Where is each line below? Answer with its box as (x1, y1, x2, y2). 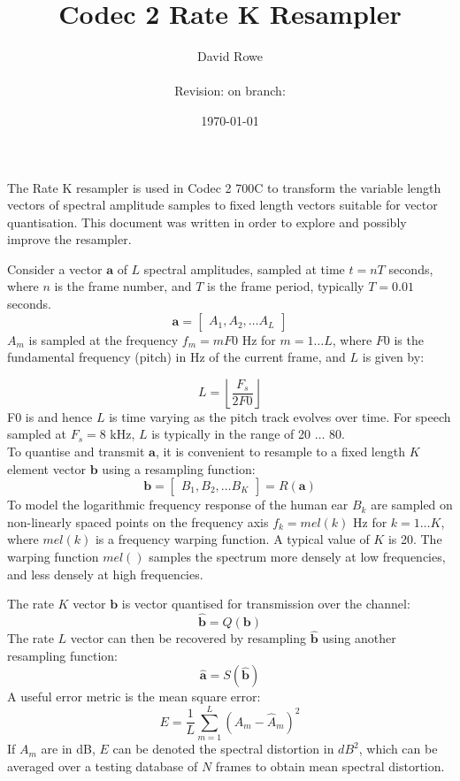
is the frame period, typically (207, 277, 364, 295)
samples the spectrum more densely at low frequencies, (149, 547, 446, 565)
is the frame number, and (54, 277, 192, 295)
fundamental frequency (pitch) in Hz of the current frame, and (7, 348, 346, 366)
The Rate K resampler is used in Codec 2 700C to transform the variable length (7, 178, 441, 196)
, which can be (358, 739, 438, 758)
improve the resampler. (7, 230, 132, 249)
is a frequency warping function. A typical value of (95, 530, 370, 548)
